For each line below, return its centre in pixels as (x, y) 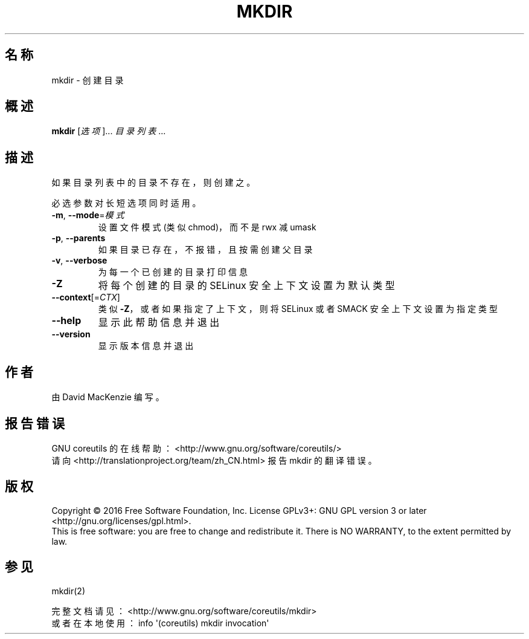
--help (66, 321)
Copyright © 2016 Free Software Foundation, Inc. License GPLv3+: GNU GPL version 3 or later (239, 510)
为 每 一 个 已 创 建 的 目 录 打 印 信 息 (173, 272)
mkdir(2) (69, 591)
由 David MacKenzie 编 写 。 (108, 397)
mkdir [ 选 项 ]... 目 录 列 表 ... (109, 131)
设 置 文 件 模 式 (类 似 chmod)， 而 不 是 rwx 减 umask (207, 227)
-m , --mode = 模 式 (88, 215)
